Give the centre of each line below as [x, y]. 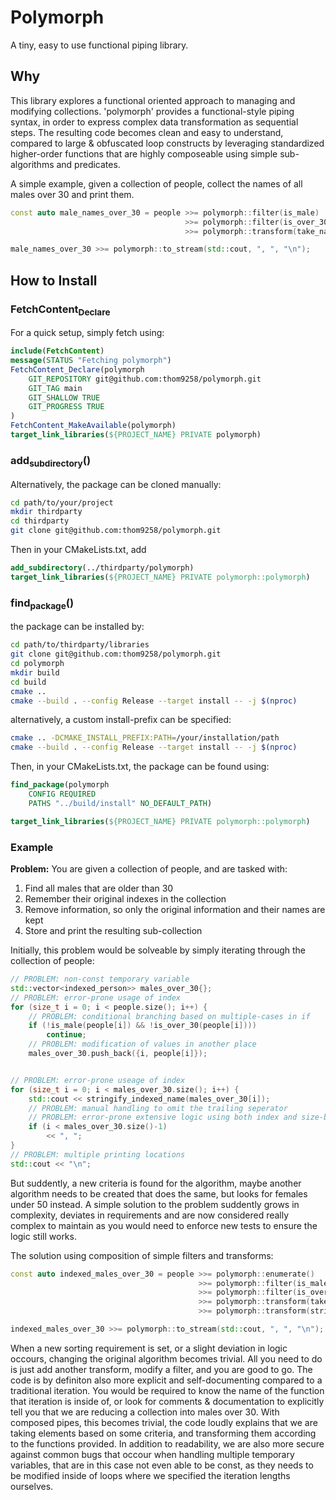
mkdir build [35, 672]
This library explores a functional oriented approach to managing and [153, 100]
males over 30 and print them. [72, 194]
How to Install [54, 280]
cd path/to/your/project [62, 502]
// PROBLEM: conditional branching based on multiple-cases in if [169, 1016]
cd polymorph [37, 664]
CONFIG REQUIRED [62, 794]
